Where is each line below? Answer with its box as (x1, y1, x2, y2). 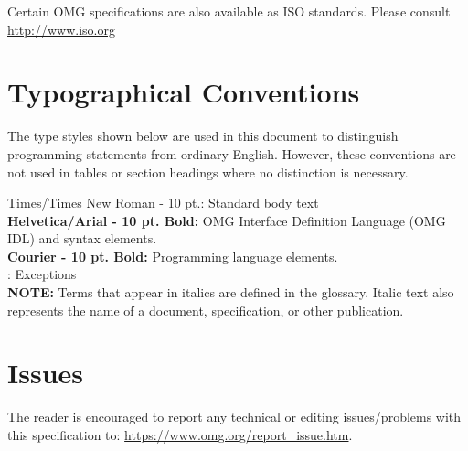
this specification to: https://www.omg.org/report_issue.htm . (7, 424, 353, 444)
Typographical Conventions (7, 73, 360, 111)
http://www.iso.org (7, 19, 115, 38)
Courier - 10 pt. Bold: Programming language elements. (7, 246, 338, 265)
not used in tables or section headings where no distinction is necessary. (7, 162, 409, 181)
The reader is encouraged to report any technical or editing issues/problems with (7, 407, 462, 426)
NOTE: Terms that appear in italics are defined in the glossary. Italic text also (7, 283, 454, 302)
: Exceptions (7, 264, 77, 284)
